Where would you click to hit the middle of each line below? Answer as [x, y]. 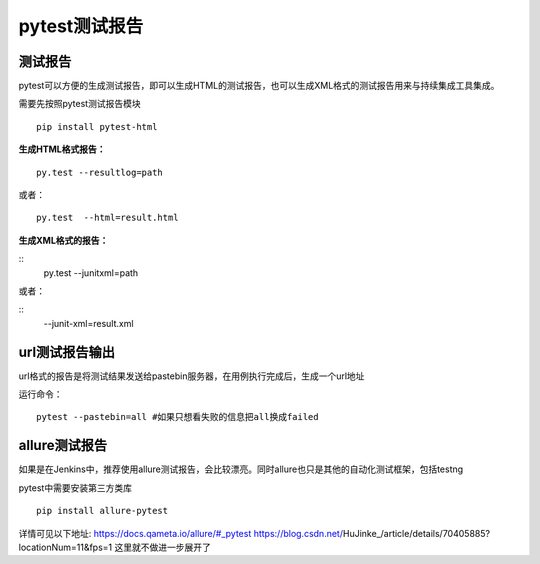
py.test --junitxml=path [91, 272]
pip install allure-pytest [102, 511]
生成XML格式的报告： [63, 240]
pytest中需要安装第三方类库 [75, 487]
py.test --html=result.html [107, 218]
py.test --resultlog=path [100, 172]
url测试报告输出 [66, 351]
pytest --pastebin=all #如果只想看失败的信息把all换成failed [177, 417]
